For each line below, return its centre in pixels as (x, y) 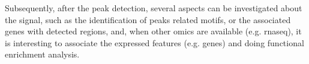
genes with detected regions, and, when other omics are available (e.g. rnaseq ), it (153, 31)
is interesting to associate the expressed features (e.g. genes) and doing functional (154, 42)
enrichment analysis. (42, 54)
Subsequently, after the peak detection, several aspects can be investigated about (154, 8)
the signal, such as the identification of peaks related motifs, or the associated (148, 19)
